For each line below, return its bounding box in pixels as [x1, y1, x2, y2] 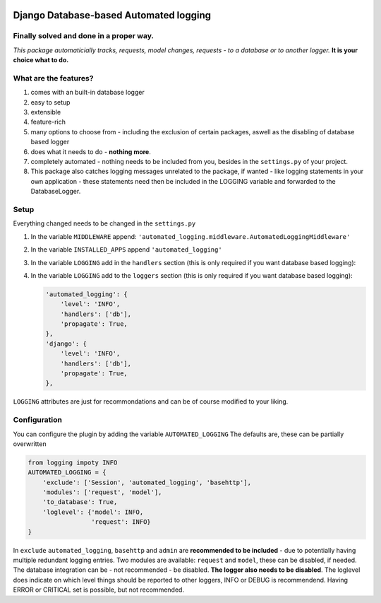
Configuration [13, 415, 63, 425]
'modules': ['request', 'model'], [42, 488, 162, 496]
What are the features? [13, 73, 94, 83]
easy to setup [30, 98, 71, 106]
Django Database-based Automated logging [13, 9, 212, 21]
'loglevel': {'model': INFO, [42, 508, 144, 516]
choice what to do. [13, 56, 69, 64]
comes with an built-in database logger [30, 88, 145, 97]
